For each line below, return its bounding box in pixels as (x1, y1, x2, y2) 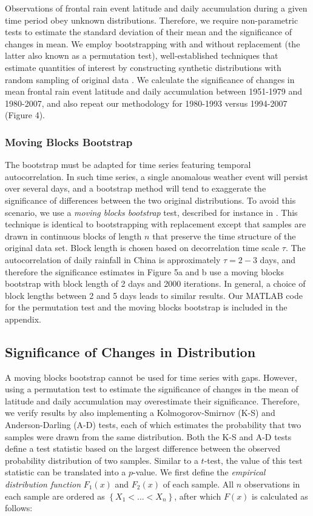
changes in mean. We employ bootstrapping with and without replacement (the (5, 37, 300, 50)
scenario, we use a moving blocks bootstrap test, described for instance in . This (5, 206, 298, 218)
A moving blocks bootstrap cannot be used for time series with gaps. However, (5, 370, 297, 383)
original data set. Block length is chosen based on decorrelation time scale (5, 241, 280, 254)
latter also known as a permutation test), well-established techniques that (5, 49, 278, 62)
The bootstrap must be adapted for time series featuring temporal (5, 158, 251, 171)
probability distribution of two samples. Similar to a (5, 454, 198, 466)
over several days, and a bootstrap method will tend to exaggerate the (5, 182, 266, 195)
